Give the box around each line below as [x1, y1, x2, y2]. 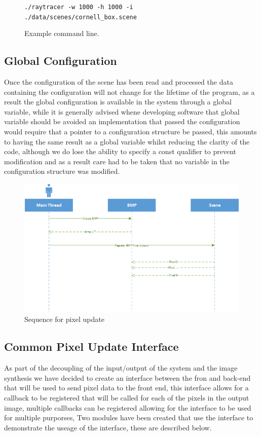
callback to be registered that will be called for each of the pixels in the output [4, 392, 249, 403]
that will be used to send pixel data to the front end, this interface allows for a [4, 382, 249, 393]
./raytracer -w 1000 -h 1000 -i [24, 4, 133, 11]
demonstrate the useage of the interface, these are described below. [4, 422, 212, 432]
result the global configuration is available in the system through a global [4, 96, 232, 107]
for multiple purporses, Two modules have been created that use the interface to [4, 412, 253, 423]
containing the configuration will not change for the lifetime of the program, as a [4, 86, 255, 97]
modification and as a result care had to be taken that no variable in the [4, 156, 230, 166]
